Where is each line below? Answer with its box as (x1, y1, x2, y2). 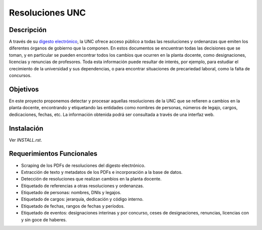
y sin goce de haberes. (21, 216, 67, 223)
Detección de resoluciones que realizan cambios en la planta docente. (21, 176, 162, 182)
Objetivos (9, 85, 39, 93)
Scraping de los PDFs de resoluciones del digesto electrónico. (21, 163, 146, 168)
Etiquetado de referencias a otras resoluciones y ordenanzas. (21, 182, 144, 189)
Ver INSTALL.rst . (9, 137, 42, 143)
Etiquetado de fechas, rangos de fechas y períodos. (21, 203, 125, 209)
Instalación (9, 124, 44, 132)
